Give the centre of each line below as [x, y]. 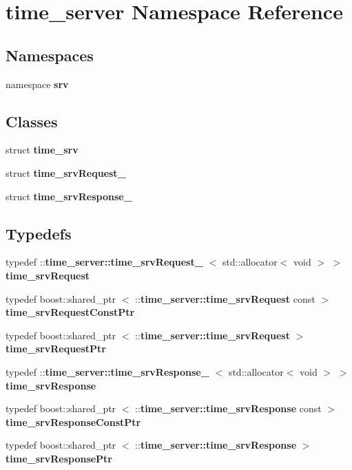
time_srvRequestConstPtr [70, 312]
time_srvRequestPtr [56, 349]
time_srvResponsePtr [59, 458]
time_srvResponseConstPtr [73, 421]
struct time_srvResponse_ [69, 196]
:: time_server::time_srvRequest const [225, 298]
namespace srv [37, 84]
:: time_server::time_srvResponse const [228, 408]
